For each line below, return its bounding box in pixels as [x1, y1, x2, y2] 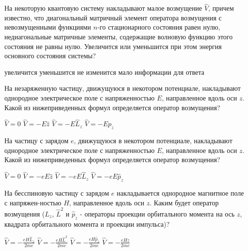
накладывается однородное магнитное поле [116, 187, 244, 198]
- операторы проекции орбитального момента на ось [80, 208, 235, 218]
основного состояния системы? [4, 50, 96, 61]
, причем [208, 3, 234, 13]
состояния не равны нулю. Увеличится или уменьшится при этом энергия [4, 41, 222, 51]
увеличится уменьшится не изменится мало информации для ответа [4, 67, 204, 77]
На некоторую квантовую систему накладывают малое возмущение [4, 3, 202, 13]
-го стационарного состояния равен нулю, [97, 22, 220, 32]
